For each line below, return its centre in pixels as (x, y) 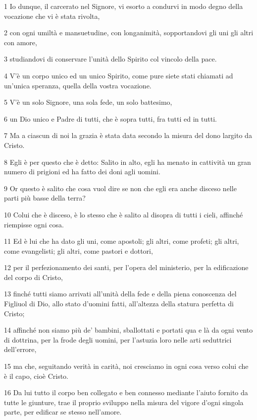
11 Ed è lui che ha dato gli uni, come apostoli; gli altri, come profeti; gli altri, (122, 241)
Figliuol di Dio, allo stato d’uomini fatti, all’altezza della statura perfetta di (119, 304)
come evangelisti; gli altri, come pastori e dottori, (78, 250)
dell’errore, (20, 349)
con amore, (21, 42)
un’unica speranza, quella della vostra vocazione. (78, 85)
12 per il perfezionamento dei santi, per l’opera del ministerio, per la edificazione (126, 267)
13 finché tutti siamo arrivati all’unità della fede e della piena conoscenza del (120, 294)
